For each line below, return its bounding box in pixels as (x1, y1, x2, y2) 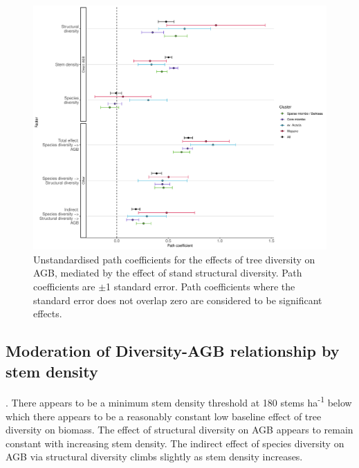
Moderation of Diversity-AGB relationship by (6, 340, 340, 362)
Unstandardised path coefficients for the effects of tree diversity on (33, 252, 315, 266)
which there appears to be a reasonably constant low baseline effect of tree (6, 409, 322, 423)
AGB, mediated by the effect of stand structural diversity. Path (33, 265, 302, 280)
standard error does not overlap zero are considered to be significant (33, 292, 322, 307)
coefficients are (33, 279, 95, 293)
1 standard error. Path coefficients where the (106, 279, 295, 293)
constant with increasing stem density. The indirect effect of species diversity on (6, 436, 344, 450)
